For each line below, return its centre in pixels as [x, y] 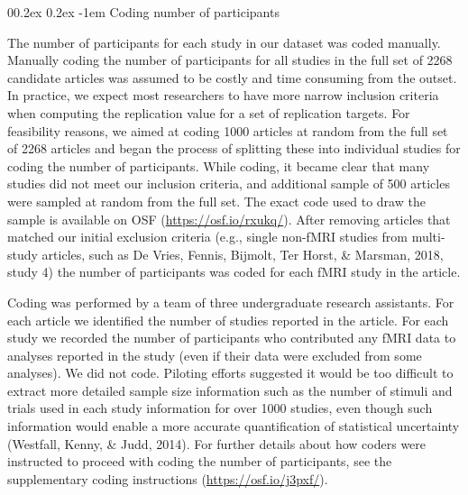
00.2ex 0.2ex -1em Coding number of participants [143, 12]
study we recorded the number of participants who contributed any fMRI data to [232, 338]
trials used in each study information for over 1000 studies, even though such [220, 408]
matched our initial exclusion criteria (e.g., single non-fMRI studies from [208, 237]
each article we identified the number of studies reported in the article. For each [228, 320]
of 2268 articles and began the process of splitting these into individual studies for [234, 148]
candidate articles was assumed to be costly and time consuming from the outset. [232, 77]
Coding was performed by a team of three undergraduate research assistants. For [231, 302]
